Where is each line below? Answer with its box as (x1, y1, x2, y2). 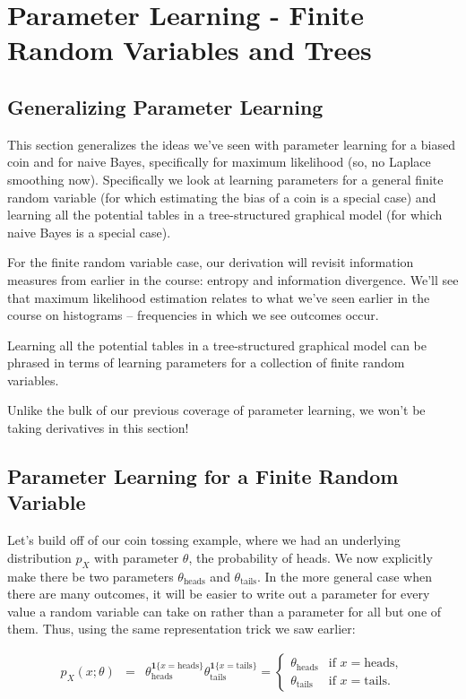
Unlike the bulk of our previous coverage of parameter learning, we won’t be (7, 401, 426, 419)
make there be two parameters (7, 566, 174, 585)
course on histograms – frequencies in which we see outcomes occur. (7, 306, 379, 324)
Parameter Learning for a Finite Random (7, 462, 399, 490)
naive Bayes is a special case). (7, 222, 171, 241)
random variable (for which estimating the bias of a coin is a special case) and (7, 187, 436, 206)
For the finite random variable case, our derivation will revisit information (7, 253, 414, 272)
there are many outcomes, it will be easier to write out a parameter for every (7, 584, 430, 603)
